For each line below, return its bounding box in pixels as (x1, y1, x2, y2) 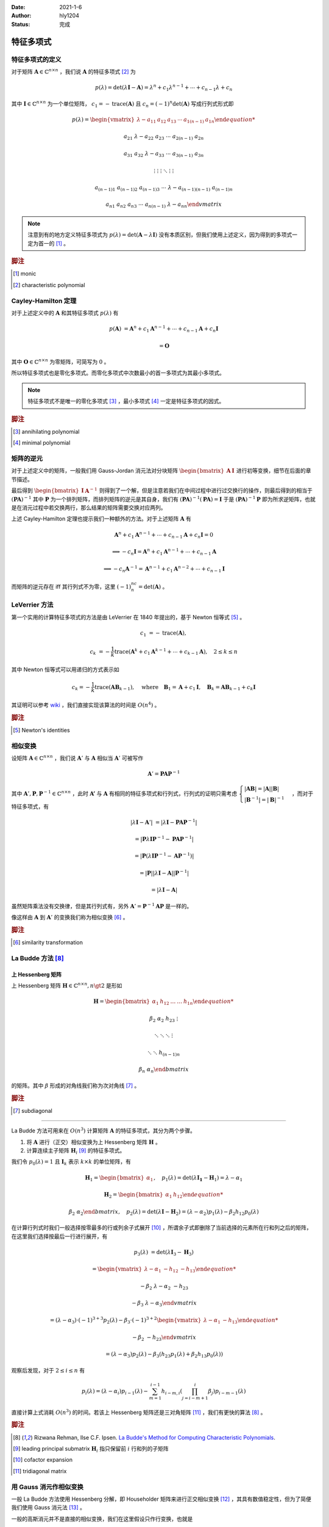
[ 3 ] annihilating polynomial (13, 428, 80, 435)
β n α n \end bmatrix (138, 1066, 189, 1074)
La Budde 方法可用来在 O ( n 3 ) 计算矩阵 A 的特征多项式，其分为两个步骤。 (11, 1126, 196, 1134)
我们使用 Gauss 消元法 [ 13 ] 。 (11, 1504, 85, 1511)
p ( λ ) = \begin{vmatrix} (71, 116, 135, 123)
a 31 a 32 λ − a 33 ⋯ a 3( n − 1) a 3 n (123, 150, 204, 158)
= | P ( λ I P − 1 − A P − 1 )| (134, 851, 194, 859)
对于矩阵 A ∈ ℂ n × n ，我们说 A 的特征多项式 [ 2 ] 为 (11, 67, 136, 75)
